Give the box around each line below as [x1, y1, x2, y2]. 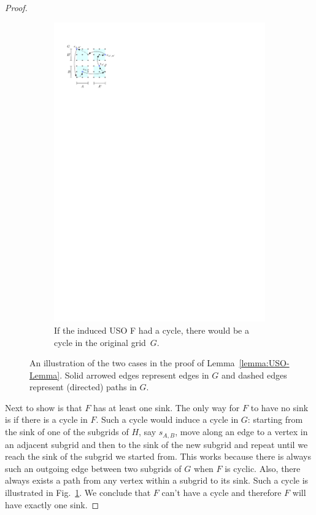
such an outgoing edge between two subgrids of [5, 462, 182, 474]
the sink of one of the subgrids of [5, 425, 129, 438]
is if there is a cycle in [5, 413, 88, 426]
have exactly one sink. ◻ [5, 498, 99, 511]
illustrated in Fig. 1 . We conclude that [5, 486, 151, 498]
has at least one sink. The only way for [93, 401, 240, 414]
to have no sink [250, 401, 309, 414]
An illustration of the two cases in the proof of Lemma [29, 356, 235, 369]
